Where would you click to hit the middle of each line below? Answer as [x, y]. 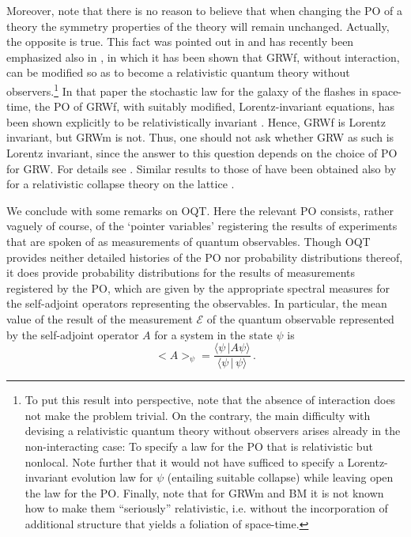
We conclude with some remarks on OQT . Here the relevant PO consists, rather [200, 210]
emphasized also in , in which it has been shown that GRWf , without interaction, [203, 57]
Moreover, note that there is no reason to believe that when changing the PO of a [204, 10]
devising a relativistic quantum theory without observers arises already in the [213, 431]
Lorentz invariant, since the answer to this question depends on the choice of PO [202, 153]
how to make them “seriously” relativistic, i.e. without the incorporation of [206, 508]
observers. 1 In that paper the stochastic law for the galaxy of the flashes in [187, 89]
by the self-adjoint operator [73, 334]
